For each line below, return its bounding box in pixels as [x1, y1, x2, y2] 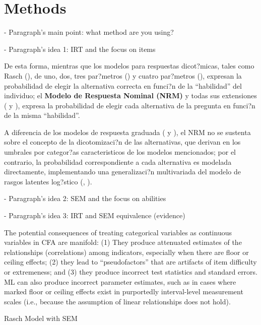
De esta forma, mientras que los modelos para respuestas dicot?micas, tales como [4, 60, 254, 71]
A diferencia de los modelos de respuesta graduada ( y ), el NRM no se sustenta [4, 126, 251, 137]
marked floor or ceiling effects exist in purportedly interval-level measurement [4, 286, 243, 297]
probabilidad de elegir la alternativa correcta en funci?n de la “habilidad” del [4, 80, 242, 91]
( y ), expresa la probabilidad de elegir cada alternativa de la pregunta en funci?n [4, 100, 255, 110]
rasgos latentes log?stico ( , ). [4, 176, 92, 186]
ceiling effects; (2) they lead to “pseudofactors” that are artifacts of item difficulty [4, 256, 257, 267]
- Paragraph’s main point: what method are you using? [4, 27, 174, 37]
